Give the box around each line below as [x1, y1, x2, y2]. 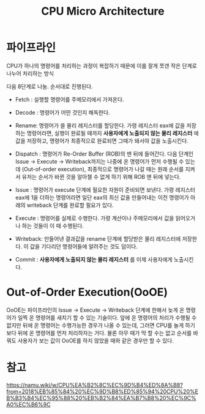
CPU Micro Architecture [41, 4, 165, 18]
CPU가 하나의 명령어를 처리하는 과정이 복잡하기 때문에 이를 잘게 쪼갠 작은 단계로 [6, 62, 197, 69]
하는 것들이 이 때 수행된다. [21, 222, 84, 229]
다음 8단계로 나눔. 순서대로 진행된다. [6, 83, 93, 90]
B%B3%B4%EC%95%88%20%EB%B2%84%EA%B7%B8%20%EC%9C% [6, 394, 197, 402]
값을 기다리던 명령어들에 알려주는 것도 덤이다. [29, 243, 138, 250]
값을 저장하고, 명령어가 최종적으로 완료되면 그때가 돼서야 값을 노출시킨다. [15, 137, 188, 145]
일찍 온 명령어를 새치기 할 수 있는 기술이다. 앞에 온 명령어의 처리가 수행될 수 [17, 314, 197, 321]
